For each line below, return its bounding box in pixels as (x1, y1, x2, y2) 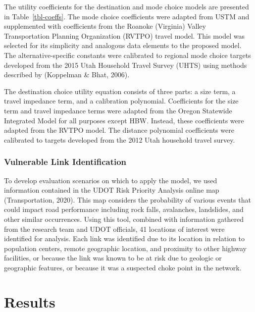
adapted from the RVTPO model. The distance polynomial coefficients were (4, 125, 234, 135)
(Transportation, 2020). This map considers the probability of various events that (4, 194, 251, 205)
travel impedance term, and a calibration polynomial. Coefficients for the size (4, 96, 239, 106)
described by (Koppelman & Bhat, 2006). (4, 69, 130, 80)
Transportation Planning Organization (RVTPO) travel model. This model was (4, 30, 245, 41)
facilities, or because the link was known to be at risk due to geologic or (4, 253, 222, 263)
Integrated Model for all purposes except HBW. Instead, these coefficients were (4, 115, 244, 125)
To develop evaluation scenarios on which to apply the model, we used (4, 175, 217, 185)
